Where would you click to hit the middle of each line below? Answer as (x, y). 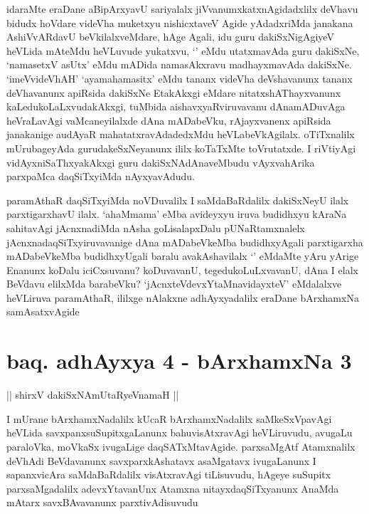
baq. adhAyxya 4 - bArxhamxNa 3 (179, 361)
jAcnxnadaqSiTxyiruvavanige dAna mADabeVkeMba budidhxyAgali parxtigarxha (185, 242)
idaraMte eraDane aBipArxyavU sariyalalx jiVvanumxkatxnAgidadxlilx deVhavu (182, 9)
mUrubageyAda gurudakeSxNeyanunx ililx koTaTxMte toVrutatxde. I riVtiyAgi (181, 148)
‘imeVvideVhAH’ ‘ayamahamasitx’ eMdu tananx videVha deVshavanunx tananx (180, 78)
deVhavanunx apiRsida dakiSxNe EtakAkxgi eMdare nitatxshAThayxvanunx (174, 92)
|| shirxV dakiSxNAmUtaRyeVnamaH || (93, 395)
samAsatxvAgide (43, 311)
